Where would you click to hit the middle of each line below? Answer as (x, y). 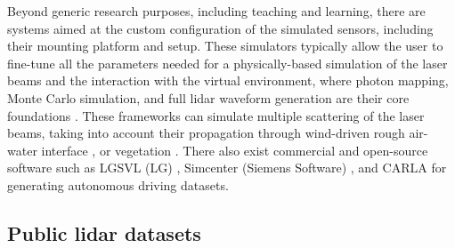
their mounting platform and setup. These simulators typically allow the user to (225, 46)
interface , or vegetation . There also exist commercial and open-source (235, 150)
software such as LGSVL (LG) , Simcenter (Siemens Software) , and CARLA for (227, 168)
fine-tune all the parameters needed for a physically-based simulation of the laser (227, 63)
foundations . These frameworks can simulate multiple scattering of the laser (216, 115)
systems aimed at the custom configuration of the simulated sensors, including (220, 28)
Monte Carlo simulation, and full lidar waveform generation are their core (208, 97)
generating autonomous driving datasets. (118, 184)
